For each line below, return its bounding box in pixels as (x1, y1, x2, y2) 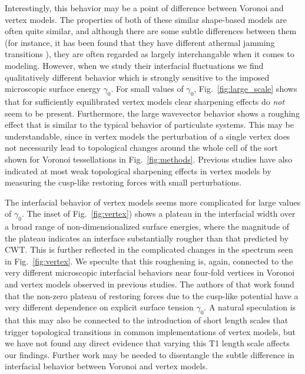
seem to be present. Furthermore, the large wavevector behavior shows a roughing (5, 107, 300, 119)
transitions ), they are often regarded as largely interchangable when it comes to (5, 48, 294, 60)
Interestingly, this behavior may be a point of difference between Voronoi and (5, 2, 284, 14)
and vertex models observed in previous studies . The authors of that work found (5, 278, 294, 290)
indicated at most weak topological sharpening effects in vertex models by (5, 164, 271, 177)
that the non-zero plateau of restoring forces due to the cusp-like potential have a (5, 289, 299, 302)
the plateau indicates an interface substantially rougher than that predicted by (5, 231, 289, 244)
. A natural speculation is (204, 301, 296, 313)
